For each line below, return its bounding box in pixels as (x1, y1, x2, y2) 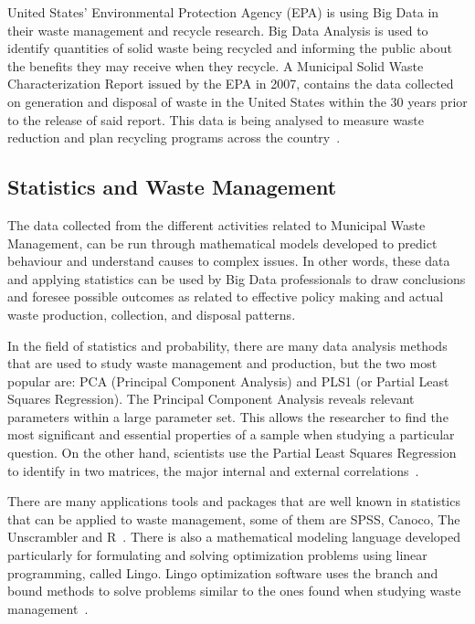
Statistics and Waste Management (7, 173, 337, 201)
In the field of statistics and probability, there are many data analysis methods (7, 335, 448, 354)
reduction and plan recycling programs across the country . (7, 128, 341, 147)
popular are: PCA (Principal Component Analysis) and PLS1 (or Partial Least (7, 371, 449, 390)
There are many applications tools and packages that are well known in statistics (7, 492, 460, 511)
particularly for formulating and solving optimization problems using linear (7, 545, 427, 565)
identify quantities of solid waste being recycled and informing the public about (7, 38, 452, 58)
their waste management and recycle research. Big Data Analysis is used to (7, 20, 428, 39)
